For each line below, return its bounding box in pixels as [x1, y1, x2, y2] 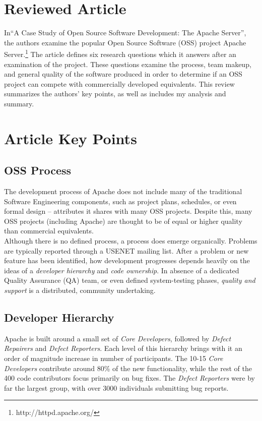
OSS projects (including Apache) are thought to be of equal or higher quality [4, 215, 242, 226]
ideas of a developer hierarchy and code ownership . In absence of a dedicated [4, 265, 239, 275]
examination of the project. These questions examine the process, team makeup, [4, 58, 251, 69]
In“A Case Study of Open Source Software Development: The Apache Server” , [4, 27, 246, 38]
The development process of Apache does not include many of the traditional [4, 186, 242, 197]
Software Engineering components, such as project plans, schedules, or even [4, 196, 237, 206]
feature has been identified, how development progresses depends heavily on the [4, 255, 250, 266]
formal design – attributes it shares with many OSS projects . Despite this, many [4, 206, 252, 216]
